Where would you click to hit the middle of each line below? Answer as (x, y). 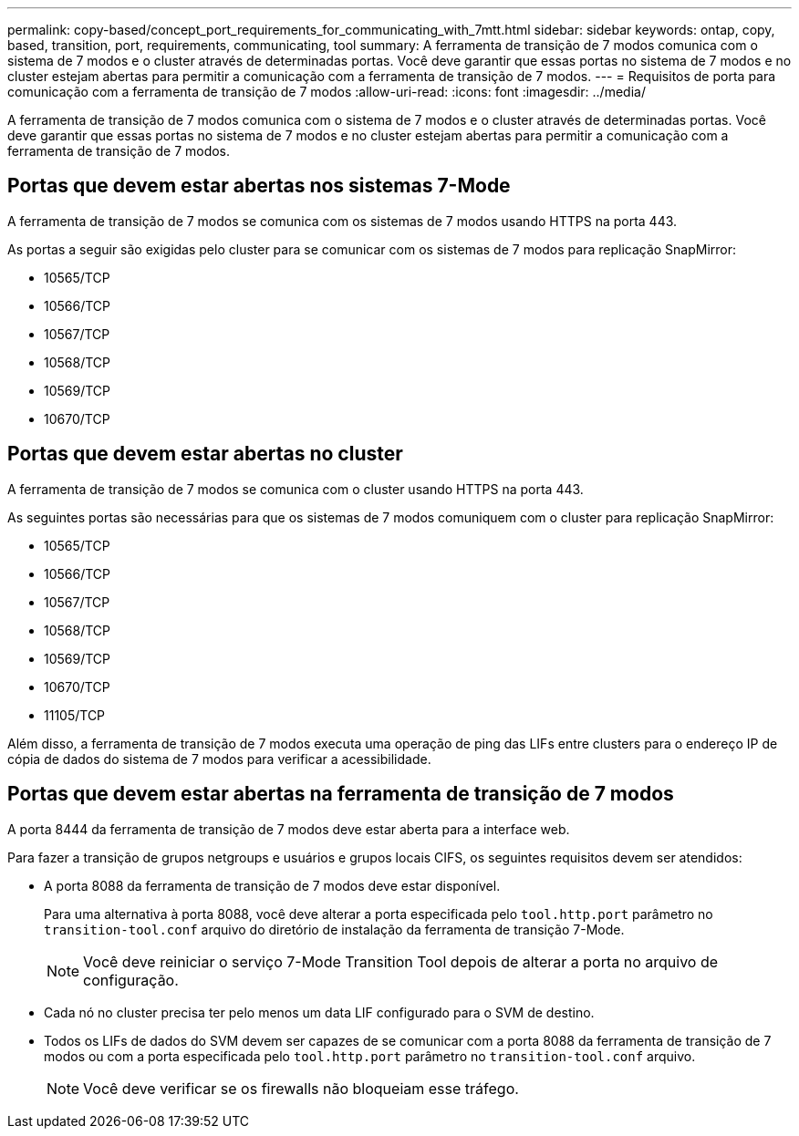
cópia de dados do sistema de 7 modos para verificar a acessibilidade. (219, 759)
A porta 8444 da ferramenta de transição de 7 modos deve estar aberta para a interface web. (289, 829)
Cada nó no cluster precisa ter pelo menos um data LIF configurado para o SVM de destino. (319, 1012)
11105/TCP (75, 715)
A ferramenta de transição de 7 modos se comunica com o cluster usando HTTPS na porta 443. (296, 489)
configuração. (131, 980)
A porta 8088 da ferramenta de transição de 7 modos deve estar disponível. (272, 885)
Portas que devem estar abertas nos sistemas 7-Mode (259, 186)
